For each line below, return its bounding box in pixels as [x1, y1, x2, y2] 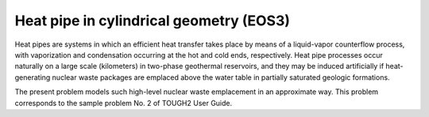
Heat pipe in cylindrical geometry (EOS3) [14, 12, 290, 29]
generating [14, 72, 51, 82]
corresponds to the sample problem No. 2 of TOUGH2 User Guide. [14, 98, 233, 108]
